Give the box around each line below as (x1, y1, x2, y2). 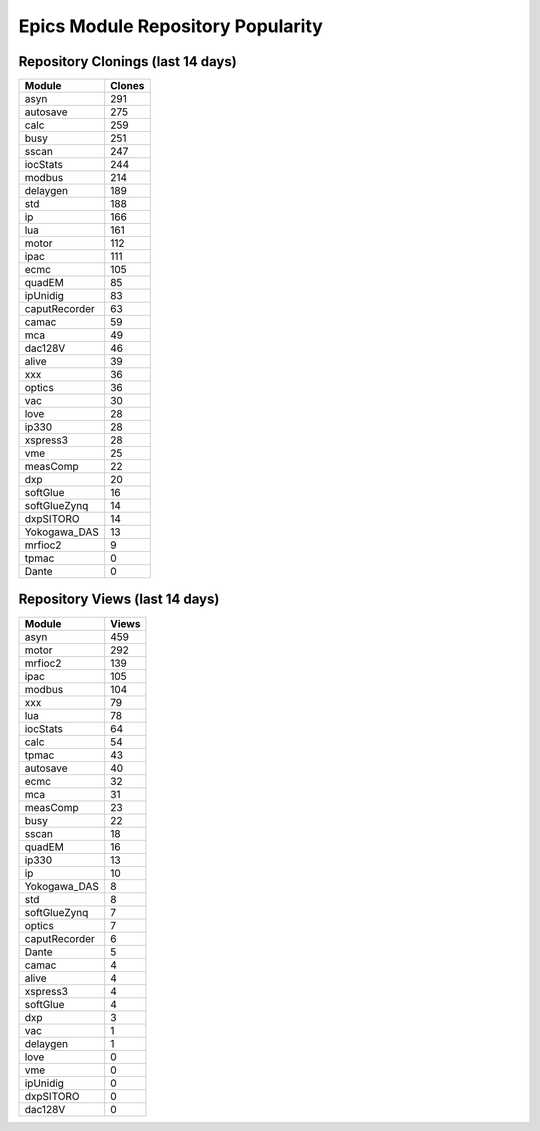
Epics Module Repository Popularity (18, 15, 324, 37)
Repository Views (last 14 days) (18, 591, 220, 608)
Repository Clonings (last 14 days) (18, 53, 237, 70)
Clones (110, 79, 145, 93)
